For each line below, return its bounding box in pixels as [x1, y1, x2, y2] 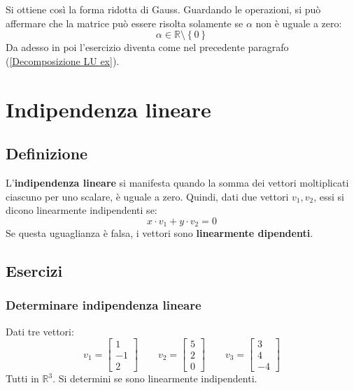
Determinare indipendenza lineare [6, 296, 201, 314]
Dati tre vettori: [6, 324, 74, 338]
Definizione [6, 143, 88, 164]
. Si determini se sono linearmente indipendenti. [52, 371, 257, 386]
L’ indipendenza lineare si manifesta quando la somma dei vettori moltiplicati [6, 175, 349, 189]
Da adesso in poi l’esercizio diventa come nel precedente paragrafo [6, 40, 289, 55]
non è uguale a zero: [255, 15, 342, 30]
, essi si [313, 189, 345, 203]
